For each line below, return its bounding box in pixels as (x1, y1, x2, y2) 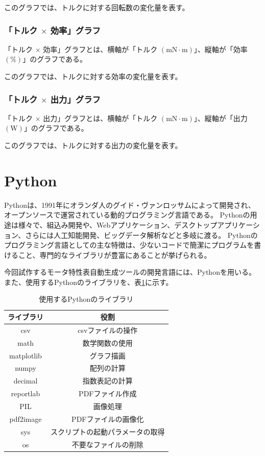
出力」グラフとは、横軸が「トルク (43, 112, 158, 123)
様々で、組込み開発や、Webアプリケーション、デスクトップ (18, 219, 218, 230)
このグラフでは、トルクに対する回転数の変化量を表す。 (4, 2, 189, 12)
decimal (13, 375, 38, 386)
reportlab (11, 388, 40, 399)
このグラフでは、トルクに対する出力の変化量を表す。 (4, 140, 182, 150)
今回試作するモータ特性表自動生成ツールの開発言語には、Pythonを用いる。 (4, 267, 256, 277)
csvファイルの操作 (78, 324, 138, 335)
